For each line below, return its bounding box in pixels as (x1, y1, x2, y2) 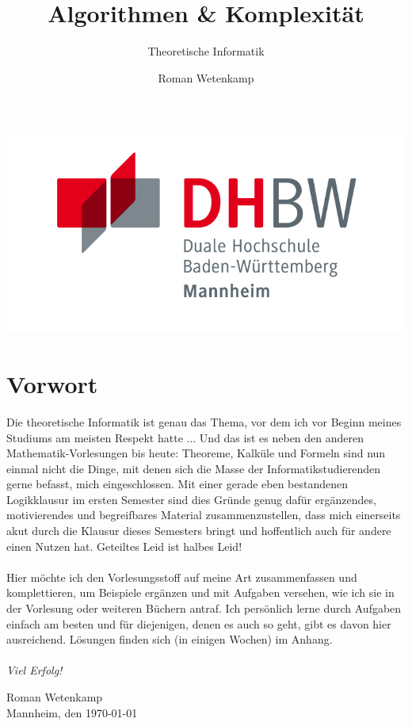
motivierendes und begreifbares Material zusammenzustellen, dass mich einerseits (6, 506, 401, 523)
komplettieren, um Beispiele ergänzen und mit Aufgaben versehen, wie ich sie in (6, 584, 395, 601)
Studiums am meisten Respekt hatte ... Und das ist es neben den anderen (6, 429, 364, 445)
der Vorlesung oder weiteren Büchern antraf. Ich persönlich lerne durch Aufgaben (6, 600, 402, 617)
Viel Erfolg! (6, 662, 63, 678)
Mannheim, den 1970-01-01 (6, 704, 138, 720)
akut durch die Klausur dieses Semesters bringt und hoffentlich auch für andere (6, 522, 391, 539)
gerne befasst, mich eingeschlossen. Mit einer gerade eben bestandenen (6, 476, 349, 492)
